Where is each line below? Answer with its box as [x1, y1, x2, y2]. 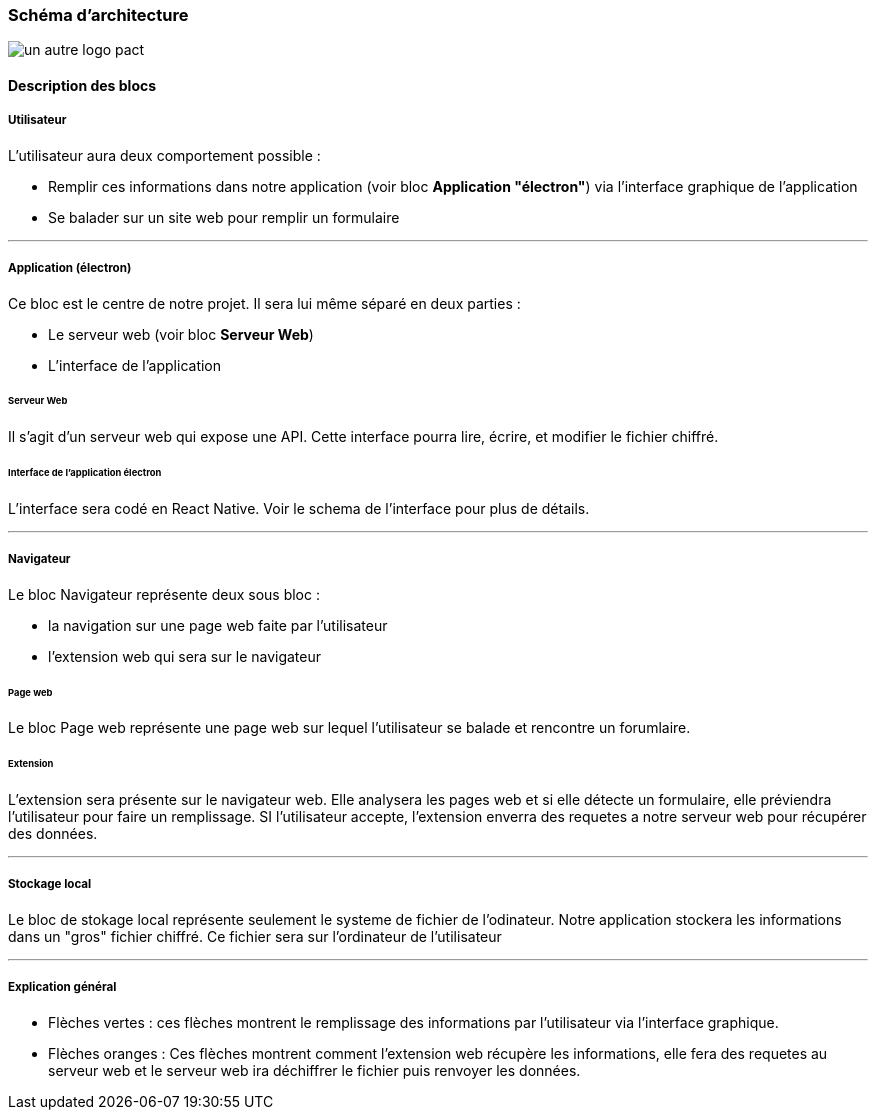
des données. [8, 825, 98, 843]
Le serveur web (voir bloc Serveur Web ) [48, 325, 314, 343]
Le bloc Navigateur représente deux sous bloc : [8, 585, 320, 603]
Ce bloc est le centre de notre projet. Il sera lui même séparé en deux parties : [8, 294, 521, 312]
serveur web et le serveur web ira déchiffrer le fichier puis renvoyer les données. [48, 1061, 581, 1079]
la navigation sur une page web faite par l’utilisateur [48, 616, 388, 634]
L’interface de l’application [48, 356, 222, 374]
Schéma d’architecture [8, 5, 189, 25]
